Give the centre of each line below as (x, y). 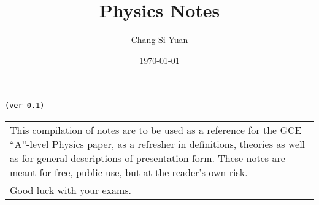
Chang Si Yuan (159, 40)
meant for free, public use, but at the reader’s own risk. (129, 172)
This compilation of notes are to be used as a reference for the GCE (156, 130)
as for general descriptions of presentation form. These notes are (148, 158)
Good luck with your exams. (71, 190)
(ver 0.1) (25, 106)
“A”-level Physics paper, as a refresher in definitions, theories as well (158, 144)
